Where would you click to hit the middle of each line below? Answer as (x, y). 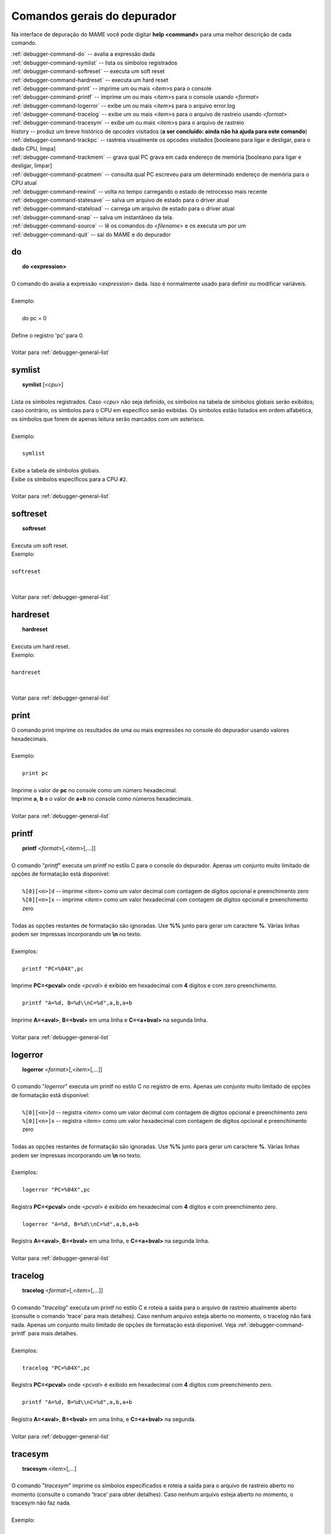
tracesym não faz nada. (41, 1503)
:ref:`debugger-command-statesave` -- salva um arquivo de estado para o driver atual (120, 200)
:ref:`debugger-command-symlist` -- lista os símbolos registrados (94, 63)
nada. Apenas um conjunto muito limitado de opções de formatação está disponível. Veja (124, 1325)
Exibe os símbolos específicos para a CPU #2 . (70, 479)
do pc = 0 (35, 318)
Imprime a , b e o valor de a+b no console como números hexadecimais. (102, 799)
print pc (35, 773)
